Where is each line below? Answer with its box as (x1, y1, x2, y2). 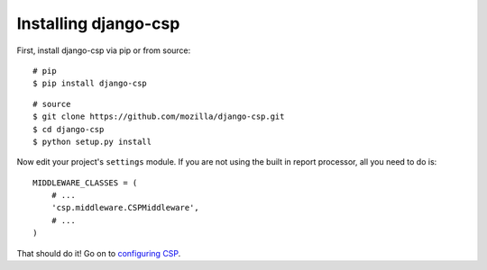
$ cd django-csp (32, 124, 105, 134)
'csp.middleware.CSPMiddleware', (51, 202, 200, 213)
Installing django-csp (16, 13, 180, 33)
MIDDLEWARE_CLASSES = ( (32, 177, 138, 188)
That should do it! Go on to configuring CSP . (16, 247, 181, 258)
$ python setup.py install (32, 136, 152, 147)
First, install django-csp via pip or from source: (16, 45, 191, 56)
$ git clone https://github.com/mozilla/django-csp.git (32, 112, 285, 121)
